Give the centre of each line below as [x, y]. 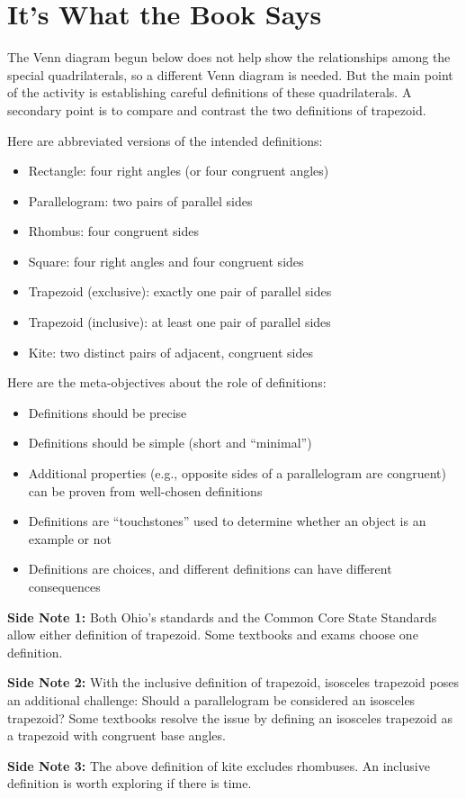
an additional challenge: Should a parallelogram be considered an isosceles [211, 699]
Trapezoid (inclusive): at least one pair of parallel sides [179, 322]
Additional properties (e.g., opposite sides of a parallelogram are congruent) [237, 473]
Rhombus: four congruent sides [113, 231]
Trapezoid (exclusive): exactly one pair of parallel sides [180, 291]
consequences [64, 586]
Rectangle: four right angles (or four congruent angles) [179, 171]
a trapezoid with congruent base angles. [116, 735]
